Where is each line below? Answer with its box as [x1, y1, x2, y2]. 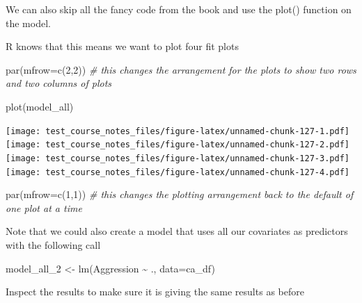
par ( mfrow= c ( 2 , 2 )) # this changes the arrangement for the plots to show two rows [6, 62, 356, 76]
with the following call [6, 237, 101, 252]
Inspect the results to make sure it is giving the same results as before [6, 284, 304, 299]
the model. [6, 15, 51, 30]
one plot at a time [6, 200, 82, 215]
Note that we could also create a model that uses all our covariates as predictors [6, 224, 348, 238]
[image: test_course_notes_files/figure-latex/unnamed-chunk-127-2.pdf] [6, 140, 349, 150]
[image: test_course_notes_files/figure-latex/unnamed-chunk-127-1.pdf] [6, 126, 349, 136]
